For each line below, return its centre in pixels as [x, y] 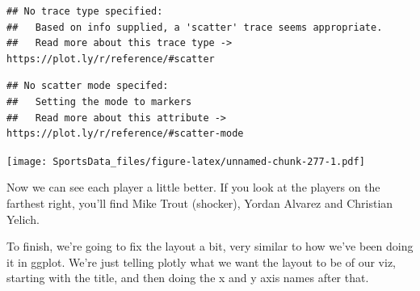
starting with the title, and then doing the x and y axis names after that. [188, 278]
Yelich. [23, 219]
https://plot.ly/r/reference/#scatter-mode [125, 134]
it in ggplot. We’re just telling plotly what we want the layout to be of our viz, [202, 261]
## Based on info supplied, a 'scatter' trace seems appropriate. [195, 27]
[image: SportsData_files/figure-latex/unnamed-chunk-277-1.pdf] [186, 161]
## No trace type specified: [85, 11]
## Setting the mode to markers [99, 101]
